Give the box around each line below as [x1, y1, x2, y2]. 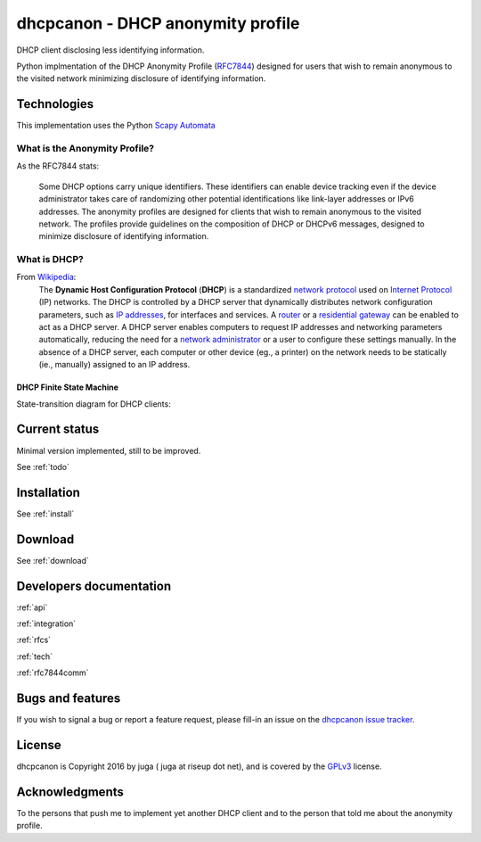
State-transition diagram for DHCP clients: [16, 398, 171, 409]
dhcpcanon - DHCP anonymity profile [16, 13, 300, 33]
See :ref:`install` [16, 508, 75, 519]
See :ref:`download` [16, 555, 89, 565]
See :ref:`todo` [16, 461, 70, 472]
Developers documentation [16, 578, 172, 593]
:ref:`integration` [16, 618, 77, 629]
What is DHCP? [16, 253, 84, 266]
